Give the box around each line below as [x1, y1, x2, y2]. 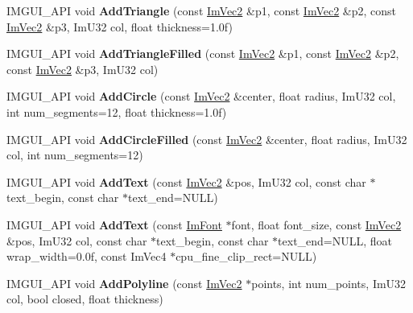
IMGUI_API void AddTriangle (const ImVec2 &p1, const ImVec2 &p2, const [6, 2, 397, 19]
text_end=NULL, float [278, 232, 393, 249]
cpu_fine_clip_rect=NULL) [176, 248, 317, 265]
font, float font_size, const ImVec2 [231, 216, 402, 233]
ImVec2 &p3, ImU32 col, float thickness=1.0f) [6, 18, 233, 35]
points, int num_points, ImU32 [251, 274, 407, 291]
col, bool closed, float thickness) [6, 290, 163, 307]
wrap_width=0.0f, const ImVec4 [6, 248, 167, 265]
